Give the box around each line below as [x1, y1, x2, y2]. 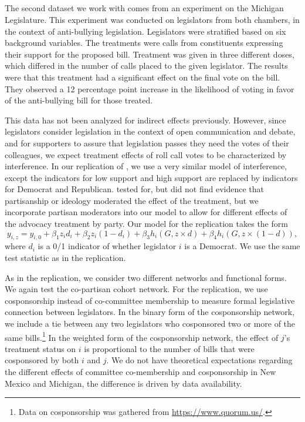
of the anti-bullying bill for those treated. [5, 94, 153, 106]
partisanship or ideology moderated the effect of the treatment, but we [5, 194, 259, 206]
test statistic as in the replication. [5, 252, 126, 264]
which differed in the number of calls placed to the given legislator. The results [5, 59, 288, 72]
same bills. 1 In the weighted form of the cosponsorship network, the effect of [5, 329, 279, 343]
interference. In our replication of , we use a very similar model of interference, [5, 160, 287, 172]
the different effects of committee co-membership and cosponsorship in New [5, 366, 276, 378]
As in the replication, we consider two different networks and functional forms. [5, 271, 287, 283]
